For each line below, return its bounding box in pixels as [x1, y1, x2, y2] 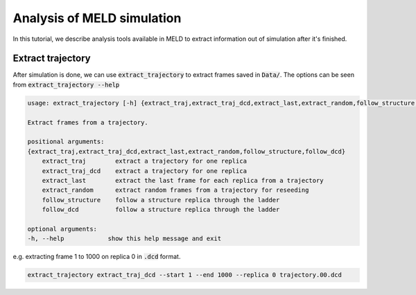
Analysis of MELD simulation [12, 10, 182, 26]
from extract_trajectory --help [12, 80, 120, 89]
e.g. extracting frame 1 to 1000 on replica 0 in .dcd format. [12, 253, 181, 261]
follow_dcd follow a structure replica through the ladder [42, 206, 280, 214]
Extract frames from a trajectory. [27, 118, 148, 126]
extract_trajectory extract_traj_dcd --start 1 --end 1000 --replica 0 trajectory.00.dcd [27, 271, 343, 279]
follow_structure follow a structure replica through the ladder [42, 196, 280, 204]
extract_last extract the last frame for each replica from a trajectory [42, 177, 324, 184]
